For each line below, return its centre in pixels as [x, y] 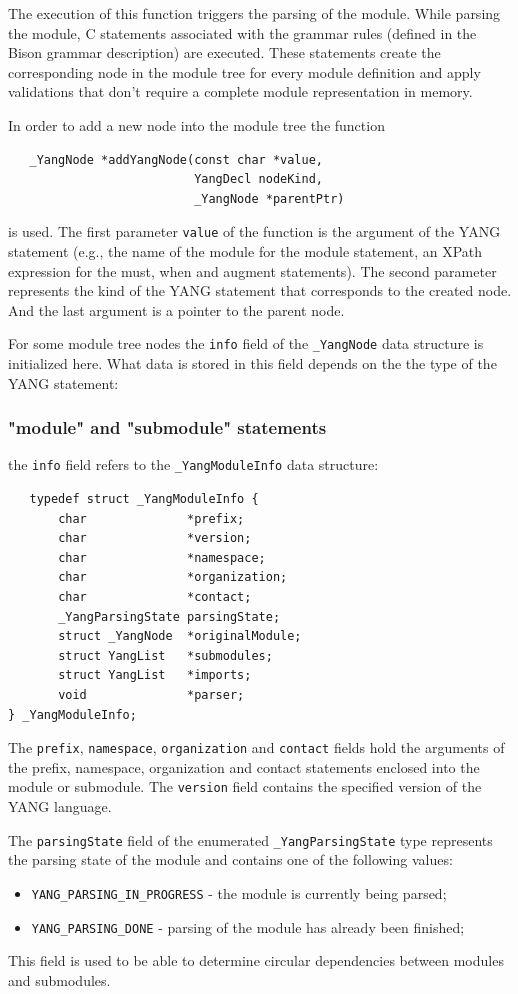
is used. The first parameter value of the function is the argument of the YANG [254, 231]
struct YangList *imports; [155, 675]
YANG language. [60, 806]
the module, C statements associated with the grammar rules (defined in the [242, 32]
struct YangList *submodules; [165, 655]
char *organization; [173, 577]
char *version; [155, 538]
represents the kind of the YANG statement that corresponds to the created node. [260, 290]
